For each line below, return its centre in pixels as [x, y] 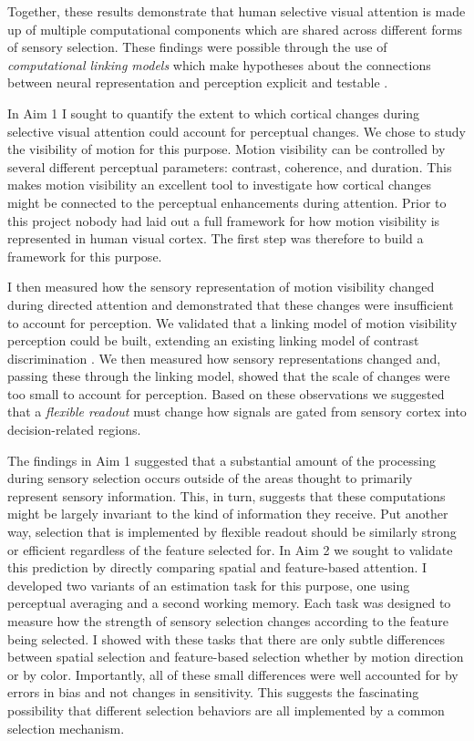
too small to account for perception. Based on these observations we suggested [226, 393]
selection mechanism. [66, 728]
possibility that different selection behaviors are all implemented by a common [226, 710]
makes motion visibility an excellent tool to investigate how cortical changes [220, 185]
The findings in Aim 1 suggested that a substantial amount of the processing [222, 460]
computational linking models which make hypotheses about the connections [219, 64]
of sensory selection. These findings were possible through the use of [197, 47]
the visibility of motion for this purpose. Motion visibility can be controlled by [227, 149]
